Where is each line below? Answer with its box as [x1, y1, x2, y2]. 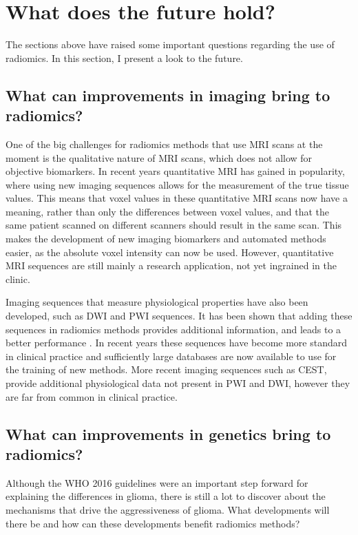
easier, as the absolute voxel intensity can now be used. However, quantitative [6, 244, 334, 259]
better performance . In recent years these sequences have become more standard [6, 335, 348, 350]
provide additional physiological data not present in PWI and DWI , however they [6, 376, 350, 390]
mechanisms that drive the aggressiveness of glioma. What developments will [6, 502, 330, 516]
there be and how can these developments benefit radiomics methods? [6, 516, 300, 530]
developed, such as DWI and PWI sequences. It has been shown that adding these [6, 308, 352, 323]
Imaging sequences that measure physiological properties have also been [6, 295, 308, 309]
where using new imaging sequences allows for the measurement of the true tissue [6, 177, 349, 191]
